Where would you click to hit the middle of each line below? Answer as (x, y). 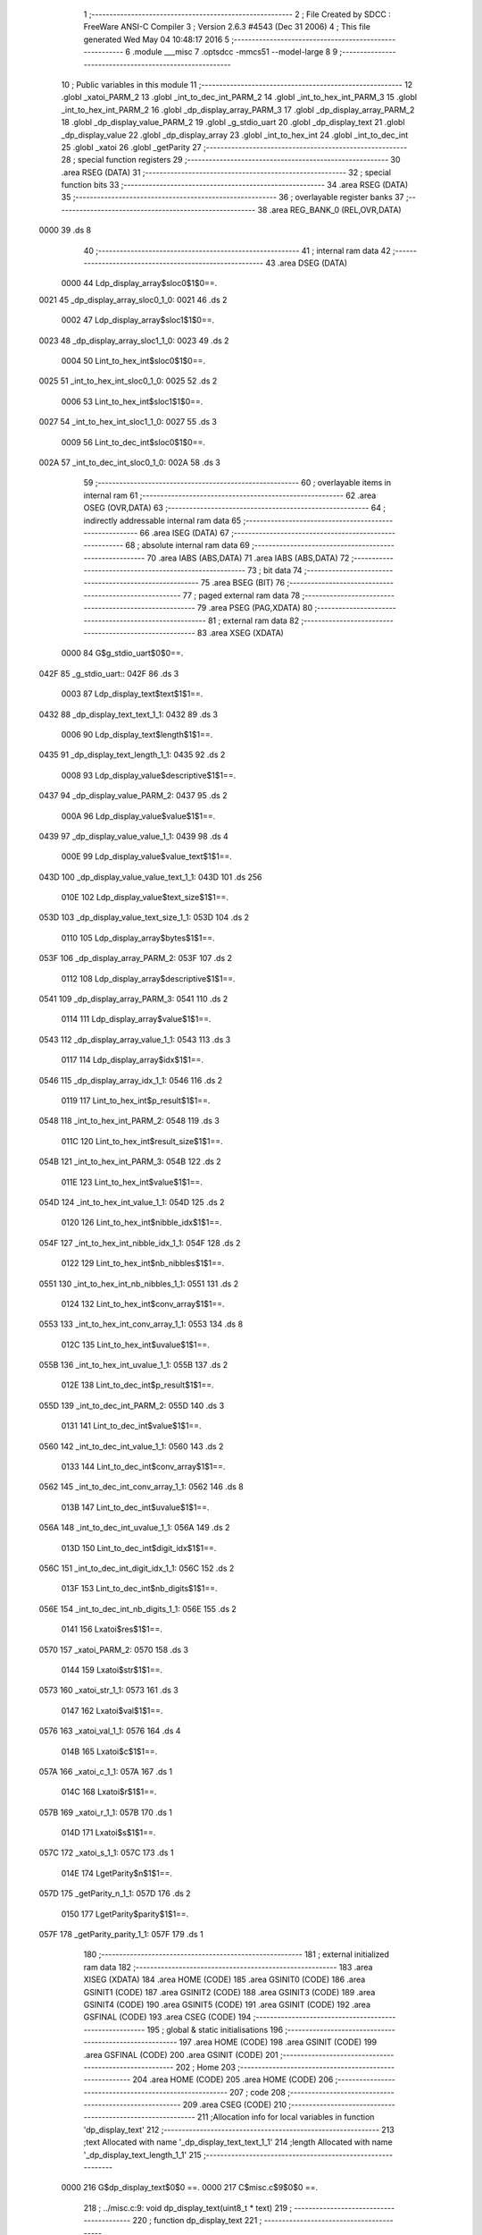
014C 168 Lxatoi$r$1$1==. (109, 1792)
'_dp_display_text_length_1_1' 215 (142, 2155)
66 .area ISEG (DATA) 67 (184, 533)
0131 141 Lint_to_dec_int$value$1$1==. (131, 1426)
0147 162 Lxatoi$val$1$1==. (112, 1710)
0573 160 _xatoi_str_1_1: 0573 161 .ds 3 (108, 1691)
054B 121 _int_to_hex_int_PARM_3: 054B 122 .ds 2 (130, 1161)
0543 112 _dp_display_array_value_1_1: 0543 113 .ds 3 (135, 1039)
